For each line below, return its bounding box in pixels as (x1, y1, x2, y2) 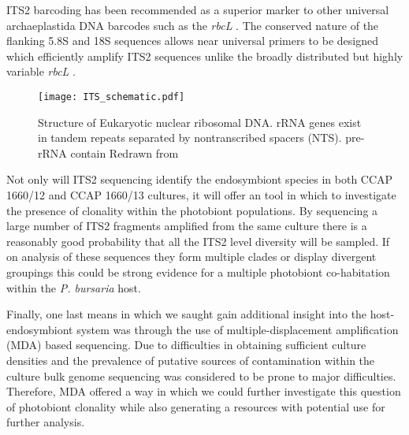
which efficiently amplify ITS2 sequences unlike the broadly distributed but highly (6, 47, 403, 64)
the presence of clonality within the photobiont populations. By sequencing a (6, 202, 378, 218)
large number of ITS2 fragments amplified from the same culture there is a (6, 217, 367, 234)
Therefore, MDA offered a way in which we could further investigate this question (6, 383, 401, 400)
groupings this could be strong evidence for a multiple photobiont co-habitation (6, 263, 390, 280)
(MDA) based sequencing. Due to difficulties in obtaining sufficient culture (6, 336, 366, 353)
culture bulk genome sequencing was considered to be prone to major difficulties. (6, 367, 396, 384)
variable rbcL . (6, 63, 76, 80)
